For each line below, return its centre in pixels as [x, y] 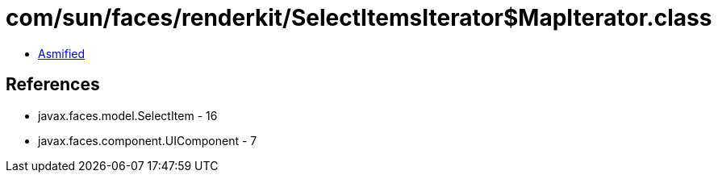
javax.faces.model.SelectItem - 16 [128, 115]
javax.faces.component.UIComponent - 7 [148, 140]
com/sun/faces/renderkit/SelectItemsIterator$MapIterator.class [359, 18]
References [53, 85]
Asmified [62, 53]
